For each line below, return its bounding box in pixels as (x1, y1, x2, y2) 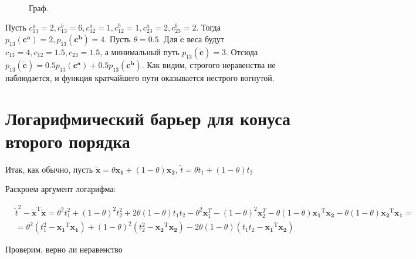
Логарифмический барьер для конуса (5, 106, 290, 130)
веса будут (187, 32, 224, 45)
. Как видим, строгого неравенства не (141, 58, 276, 70)
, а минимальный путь (100, 45, 180, 58)
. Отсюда (226, 45, 258, 58)
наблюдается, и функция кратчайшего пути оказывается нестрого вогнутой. (5, 71, 275, 83)
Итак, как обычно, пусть (5, 163, 93, 175)
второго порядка (5, 129, 130, 153)
